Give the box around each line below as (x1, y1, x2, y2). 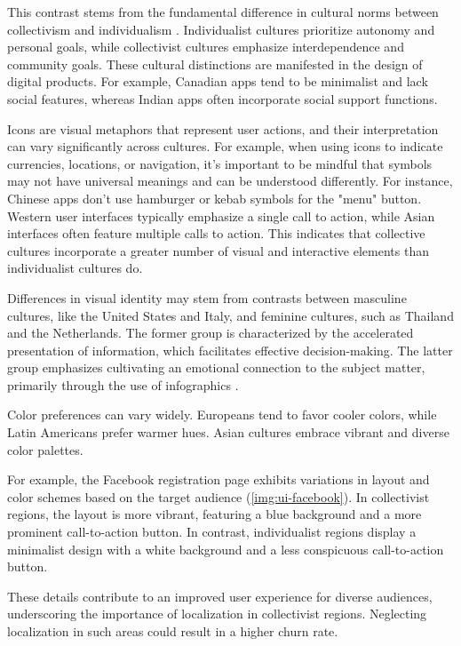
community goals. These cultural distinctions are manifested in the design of (7, 54, 423, 73)
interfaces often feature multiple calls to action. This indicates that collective (7, 224, 425, 243)
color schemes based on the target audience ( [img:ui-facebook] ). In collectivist (7, 487, 430, 506)
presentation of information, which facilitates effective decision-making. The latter (7, 340, 453, 359)
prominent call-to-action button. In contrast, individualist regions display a (7, 522, 417, 541)
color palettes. (7, 440, 83, 459)
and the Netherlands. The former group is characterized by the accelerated (7, 323, 414, 342)
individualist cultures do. (7, 259, 143, 277)
